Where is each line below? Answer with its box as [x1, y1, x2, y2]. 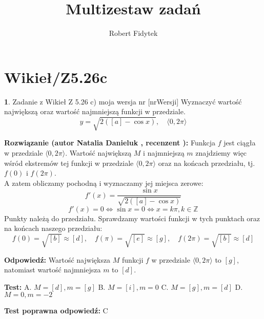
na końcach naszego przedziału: [4, 223, 103, 233]
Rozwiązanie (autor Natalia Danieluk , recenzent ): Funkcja [4, 137, 215, 148]
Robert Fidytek [109, 28, 158, 38]
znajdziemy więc [195, 147, 247, 158]
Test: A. [4, 281, 32, 292]
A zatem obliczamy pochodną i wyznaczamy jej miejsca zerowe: [4, 177, 204, 188]
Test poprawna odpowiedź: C [4, 305, 108, 316]
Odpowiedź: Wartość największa [4, 254, 111, 265]
